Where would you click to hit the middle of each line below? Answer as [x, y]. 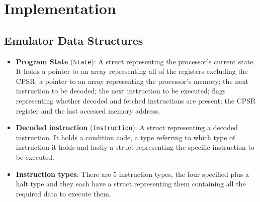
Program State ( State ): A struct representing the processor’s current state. [136, 61]
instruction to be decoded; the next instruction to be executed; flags [121, 91]
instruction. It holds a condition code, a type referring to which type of [125, 137]
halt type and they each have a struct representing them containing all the [131, 184]
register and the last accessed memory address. [88, 110]
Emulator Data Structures [74, 40]
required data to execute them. [63, 193]
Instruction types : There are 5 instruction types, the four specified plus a [133, 174]
